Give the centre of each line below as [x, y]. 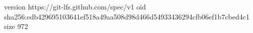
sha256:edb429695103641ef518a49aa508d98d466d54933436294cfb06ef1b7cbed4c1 [127, 16]
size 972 [16, 26]
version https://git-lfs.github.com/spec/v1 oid [75, 6]
